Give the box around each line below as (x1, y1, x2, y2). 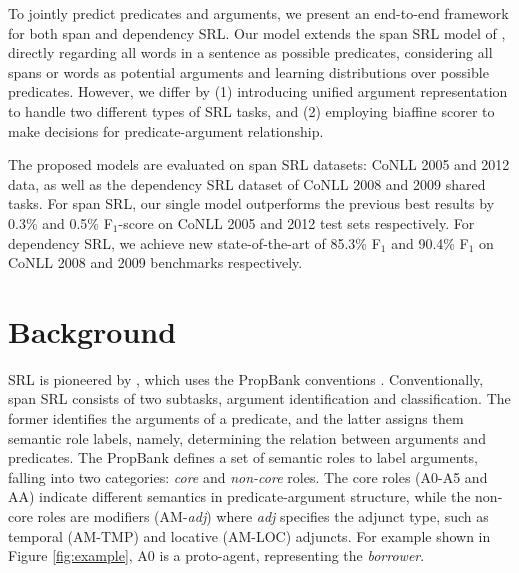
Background (8, 310, 177, 351)
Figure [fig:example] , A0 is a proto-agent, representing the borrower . (8, 545, 425, 566)
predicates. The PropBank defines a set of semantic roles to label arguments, (8, 447, 478, 468)
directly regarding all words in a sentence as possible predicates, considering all (8, 42, 493, 63)
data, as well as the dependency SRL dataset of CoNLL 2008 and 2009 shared (8, 173, 486, 194)
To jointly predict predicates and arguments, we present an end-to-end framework (8, 3, 509, 23)
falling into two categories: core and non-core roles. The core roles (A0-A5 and (8, 466, 488, 487)
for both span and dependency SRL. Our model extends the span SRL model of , (8, 22, 506, 43)
